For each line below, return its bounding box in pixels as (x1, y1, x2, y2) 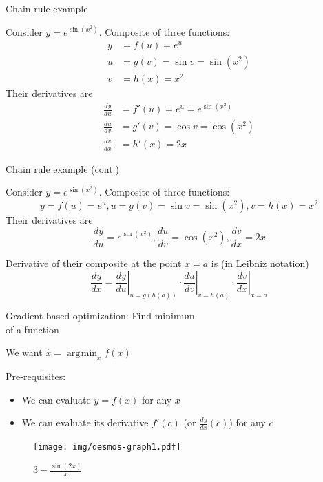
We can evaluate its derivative (21, 415, 149, 430)
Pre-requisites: (6, 369, 66, 383)
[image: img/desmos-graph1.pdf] (33, 442, 181, 452)
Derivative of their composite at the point (6, 255, 182, 270)
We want (6, 345, 43, 359)
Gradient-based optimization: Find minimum (6, 308, 195, 323)
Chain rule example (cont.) (6, 161, 119, 176)
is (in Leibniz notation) (211, 255, 309, 270)
